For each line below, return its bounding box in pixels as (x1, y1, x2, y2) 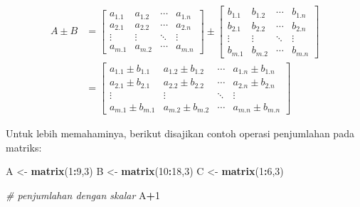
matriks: (6, 139, 42, 154)
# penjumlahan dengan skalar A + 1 (6, 187, 161, 202)
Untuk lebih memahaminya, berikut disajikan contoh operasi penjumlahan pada (6, 126, 354, 141)
